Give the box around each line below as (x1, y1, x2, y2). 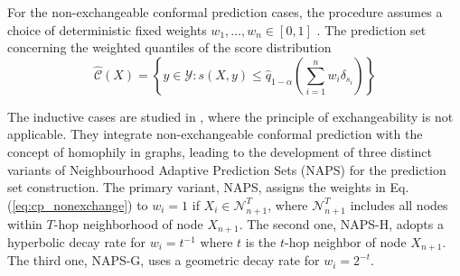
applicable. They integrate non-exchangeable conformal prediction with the (7, 124, 423, 143)
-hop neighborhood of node (53, 214, 203, 233)
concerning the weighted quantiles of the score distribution (7, 38, 332, 57)
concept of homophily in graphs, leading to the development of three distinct (7, 142, 433, 161)
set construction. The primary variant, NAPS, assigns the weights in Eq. (7, 178, 409, 197)
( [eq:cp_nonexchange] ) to (7, 195, 148, 214)
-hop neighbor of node (284, 233, 407, 251)
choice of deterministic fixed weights (7, 20, 207, 39)
